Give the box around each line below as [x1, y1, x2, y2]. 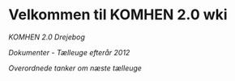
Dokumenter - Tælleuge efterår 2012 [8, 47, 130, 57]
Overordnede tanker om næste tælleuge [8, 63, 142, 73]
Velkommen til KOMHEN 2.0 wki [8, 6, 229, 24]
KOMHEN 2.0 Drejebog [8, 32, 85, 42]
